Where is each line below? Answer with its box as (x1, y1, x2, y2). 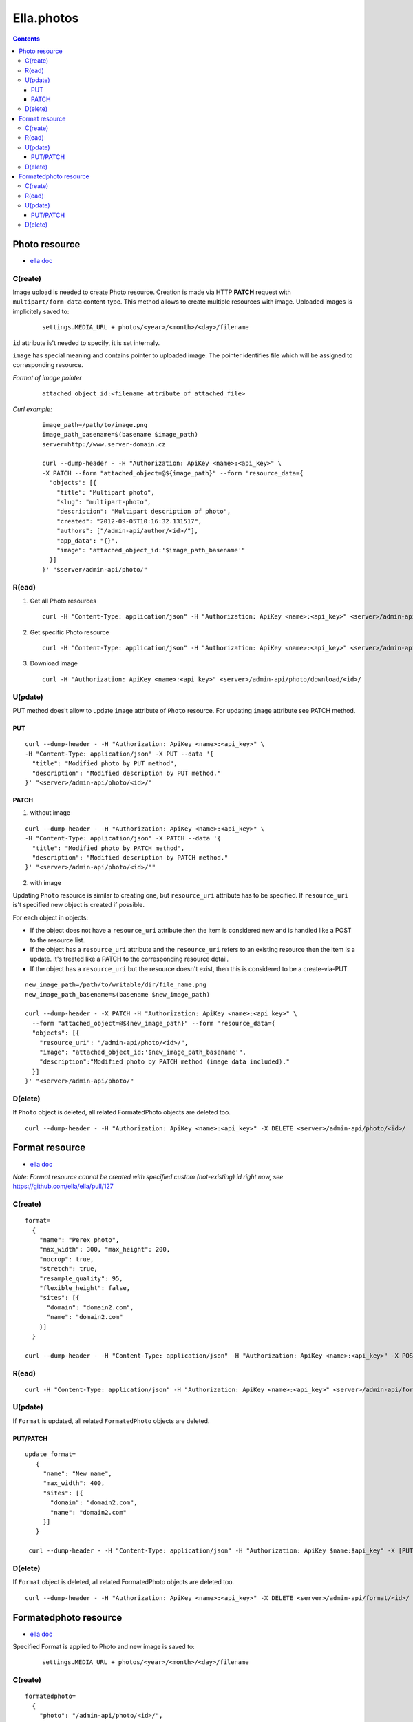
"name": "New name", (43, 1470, 113, 1477)
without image (30, 809, 71, 817)
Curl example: (12, 405, 53, 413)
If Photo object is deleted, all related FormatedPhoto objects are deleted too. (12, 1108, 231, 1117)
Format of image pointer (12, 373, 82, 382)
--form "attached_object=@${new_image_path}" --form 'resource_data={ (32, 1019, 275, 1027)
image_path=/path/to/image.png (42, 421, 148, 428)
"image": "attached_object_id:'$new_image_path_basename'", (39, 1048, 247, 1056)
